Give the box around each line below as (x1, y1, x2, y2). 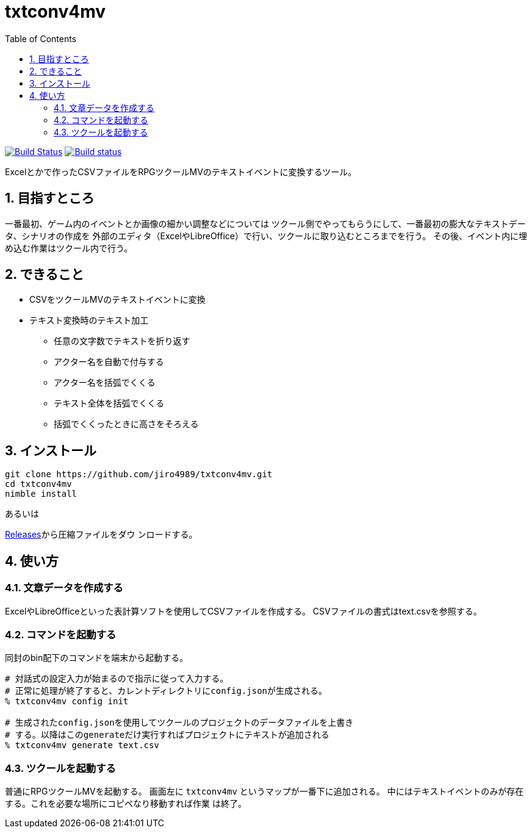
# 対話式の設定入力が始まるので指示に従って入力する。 (5, 674, 229, 684)
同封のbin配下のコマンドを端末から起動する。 (5, 652, 189, 663)
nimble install (5, 489, 77, 499)
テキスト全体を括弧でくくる (54, 398, 165, 409)
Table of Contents (5, 33, 77, 44)
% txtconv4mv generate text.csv (5, 740, 159, 751)
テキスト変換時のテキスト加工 (29, 315, 149, 326)
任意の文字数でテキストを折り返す (54, 336, 190, 347)
